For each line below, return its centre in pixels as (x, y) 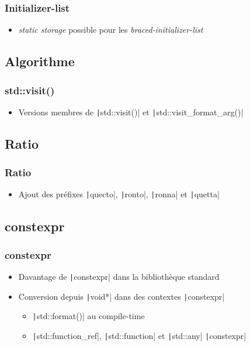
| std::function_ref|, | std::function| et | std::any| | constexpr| (139, 336)
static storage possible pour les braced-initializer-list (111, 30)
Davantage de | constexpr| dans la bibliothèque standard (119, 277)
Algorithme (40, 61)
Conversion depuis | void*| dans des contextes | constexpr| (121, 296)
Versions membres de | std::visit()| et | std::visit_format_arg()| (131, 112)
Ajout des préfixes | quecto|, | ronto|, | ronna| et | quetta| (119, 194)
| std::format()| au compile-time (88, 316)
